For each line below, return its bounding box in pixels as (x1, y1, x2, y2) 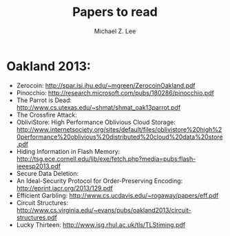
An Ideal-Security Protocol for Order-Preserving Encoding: (16, 177, 183, 185)
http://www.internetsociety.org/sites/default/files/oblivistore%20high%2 (16, 125, 222, 133)
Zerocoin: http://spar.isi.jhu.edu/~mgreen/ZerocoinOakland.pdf (16, 81, 196, 90)
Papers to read (72, 4, 158, 20)
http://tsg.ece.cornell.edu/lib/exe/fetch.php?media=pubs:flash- (16, 155, 196, 163)
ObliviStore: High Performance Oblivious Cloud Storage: (16, 118, 176, 126)
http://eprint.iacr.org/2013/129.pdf (16, 184, 113, 192)
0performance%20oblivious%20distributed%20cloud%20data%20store (16, 132, 223, 141)
